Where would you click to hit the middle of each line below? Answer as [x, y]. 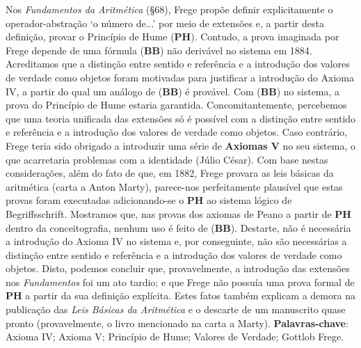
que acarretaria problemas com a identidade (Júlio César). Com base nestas [167, 159]
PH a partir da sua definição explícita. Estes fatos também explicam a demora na [180, 295]
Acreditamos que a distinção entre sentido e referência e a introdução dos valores [178, 64]
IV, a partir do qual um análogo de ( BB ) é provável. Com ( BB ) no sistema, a [173, 91]
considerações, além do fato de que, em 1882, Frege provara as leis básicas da [170, 173]
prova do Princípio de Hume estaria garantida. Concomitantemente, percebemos [176, 105]
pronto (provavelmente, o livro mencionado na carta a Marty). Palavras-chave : [177, 323]
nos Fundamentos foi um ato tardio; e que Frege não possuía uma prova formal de [180, 282]
